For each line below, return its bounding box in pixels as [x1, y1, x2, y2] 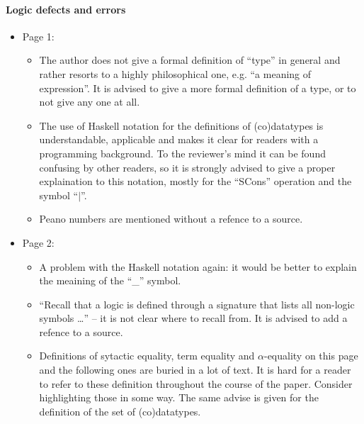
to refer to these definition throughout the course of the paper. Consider [39, 376, 353, 391]
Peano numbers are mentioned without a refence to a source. [39, 211, 303, 226]
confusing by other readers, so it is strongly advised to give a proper [39, 160, 336, 174]
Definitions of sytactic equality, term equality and [39, 348, 255, 363]
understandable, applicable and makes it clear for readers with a [39, 132, 319, 147]
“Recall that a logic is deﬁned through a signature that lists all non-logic [39, 296, 355, 311]
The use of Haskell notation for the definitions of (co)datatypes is [39, 118, 324, 133]
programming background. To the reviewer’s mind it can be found [39, 145, 326, 160]
